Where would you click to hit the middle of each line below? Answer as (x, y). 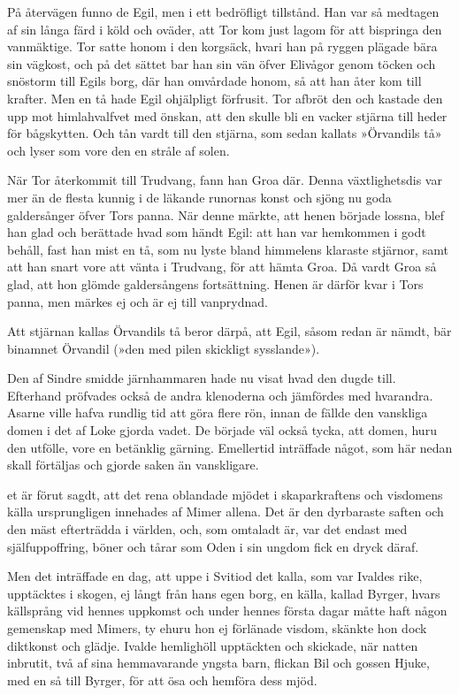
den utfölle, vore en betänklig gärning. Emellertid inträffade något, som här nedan (230, 447)
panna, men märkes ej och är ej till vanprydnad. (138, 301)
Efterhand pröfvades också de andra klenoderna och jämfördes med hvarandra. (220, 395)
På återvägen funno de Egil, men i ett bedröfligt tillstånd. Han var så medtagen (223, 11)
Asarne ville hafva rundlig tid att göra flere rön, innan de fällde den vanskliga (218, 412)
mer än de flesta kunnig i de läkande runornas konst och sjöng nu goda (199, 197)
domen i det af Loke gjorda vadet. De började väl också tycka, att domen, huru (222, 430)
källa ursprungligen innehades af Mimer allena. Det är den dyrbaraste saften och (226, 512)
